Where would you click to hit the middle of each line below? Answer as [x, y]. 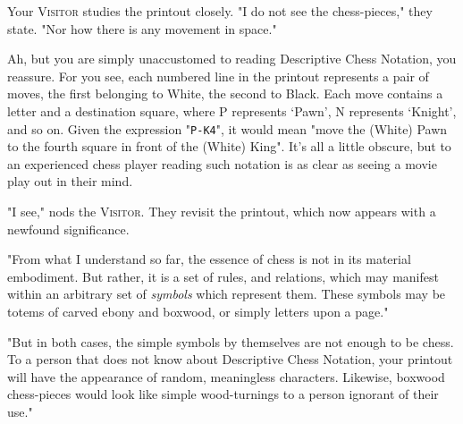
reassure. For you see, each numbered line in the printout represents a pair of [218, 76]
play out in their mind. [70, 181]
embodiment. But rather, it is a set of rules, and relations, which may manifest [223, 276]
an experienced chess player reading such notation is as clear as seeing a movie [222, 163]
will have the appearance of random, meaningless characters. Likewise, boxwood [226, 376]
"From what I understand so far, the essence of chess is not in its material [209, 259]
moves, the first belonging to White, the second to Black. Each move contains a [225, 93]
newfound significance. [68, 229]
